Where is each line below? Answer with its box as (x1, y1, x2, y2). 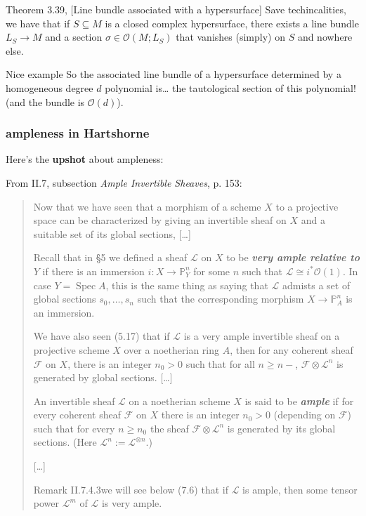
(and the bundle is (6, 94, 85, 109)
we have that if (6, 15, 70, 30)
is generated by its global (227, 421, 336, 435)
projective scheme (33, 342, 110, 357)
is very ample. (101, 496, 162, 510)
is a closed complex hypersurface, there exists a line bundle (105, 15, 359, 30)
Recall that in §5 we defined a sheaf (33, 250, 188, 265)
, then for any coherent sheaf (230, 342, 353, 357)
